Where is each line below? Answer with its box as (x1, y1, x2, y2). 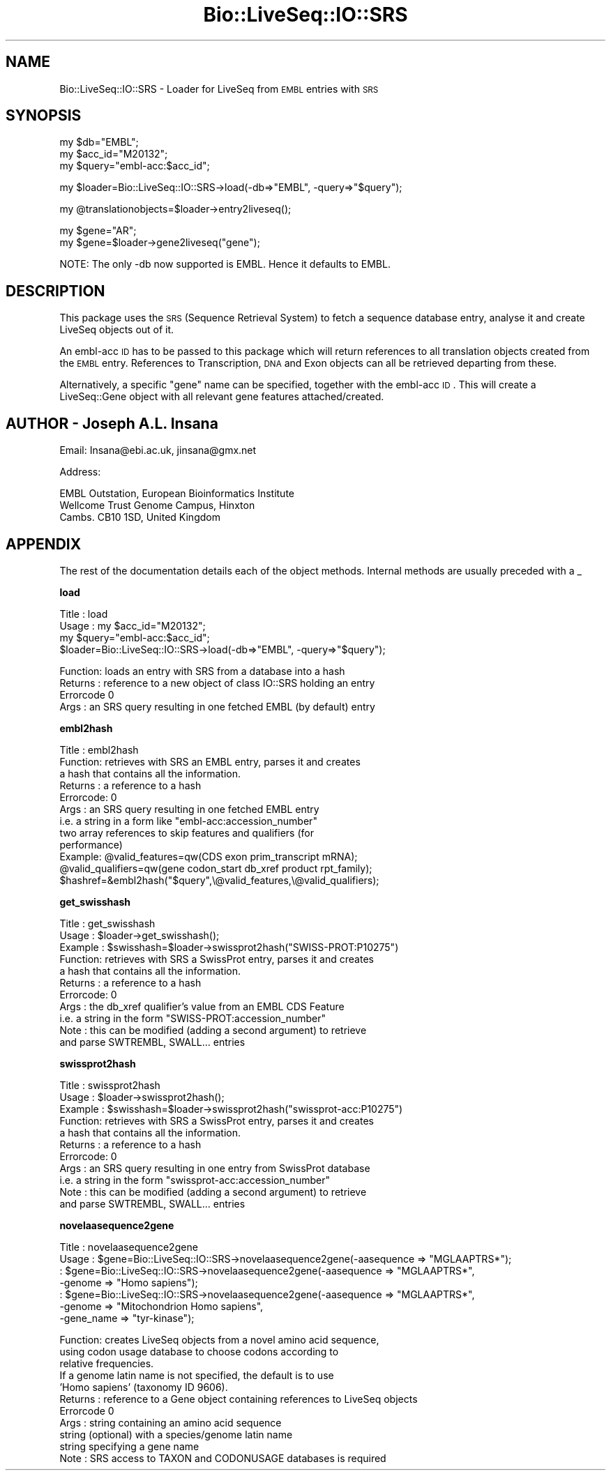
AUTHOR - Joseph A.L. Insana (6, 414, 218, 432)
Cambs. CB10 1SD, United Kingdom (59, 511, 220, 524)
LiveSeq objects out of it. (59, 324, 174, 336)
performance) (59, 838, 123, 851)
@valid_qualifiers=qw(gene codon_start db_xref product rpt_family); (59, 862, 372, 874)
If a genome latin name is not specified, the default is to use (59, 1369, 334, 1381)
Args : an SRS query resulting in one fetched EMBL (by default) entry (59, 700, 375, 713)
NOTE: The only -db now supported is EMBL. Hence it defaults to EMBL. (59, 258, 391, 271)
